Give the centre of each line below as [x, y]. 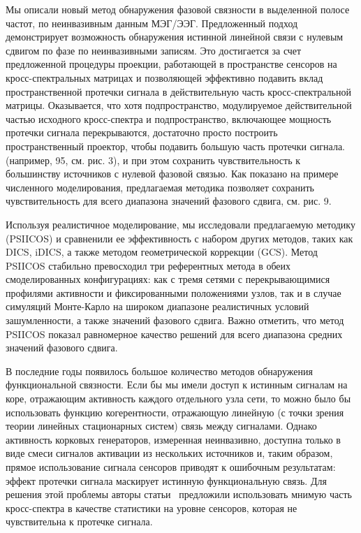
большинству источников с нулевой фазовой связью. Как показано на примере [172, 174]
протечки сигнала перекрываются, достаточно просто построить [142, 132]
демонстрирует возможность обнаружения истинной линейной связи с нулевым [175, 37]
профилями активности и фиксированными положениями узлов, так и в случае [174, 292]
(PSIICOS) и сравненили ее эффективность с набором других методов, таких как [179, 238]
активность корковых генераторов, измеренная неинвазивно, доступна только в [173, 439]
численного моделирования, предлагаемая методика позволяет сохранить [160, 187]
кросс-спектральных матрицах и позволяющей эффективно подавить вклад [164, 77]
